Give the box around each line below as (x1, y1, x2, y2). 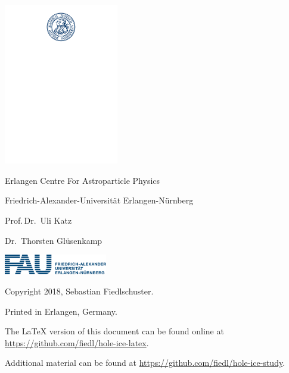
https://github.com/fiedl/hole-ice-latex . (5, 336, 149, 349)
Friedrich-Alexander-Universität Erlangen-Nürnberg (5, 194, 194, 206)
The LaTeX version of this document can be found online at (5, 325, 224, 337)
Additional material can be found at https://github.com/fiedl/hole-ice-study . (5, 356, 285, 369)
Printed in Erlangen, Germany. (5, 305, 117, 317)
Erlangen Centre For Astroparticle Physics (5, 174, 160, 186)
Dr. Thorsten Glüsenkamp (5, 234, 102, 246)
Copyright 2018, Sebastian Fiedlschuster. (5, 285, 154, 297)
